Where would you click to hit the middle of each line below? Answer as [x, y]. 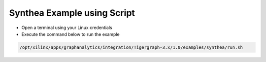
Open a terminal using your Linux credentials [67, 28]
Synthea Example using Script [72, 13]
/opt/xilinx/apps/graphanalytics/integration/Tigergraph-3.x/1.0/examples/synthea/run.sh [131, 47]
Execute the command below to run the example [71, 34]
